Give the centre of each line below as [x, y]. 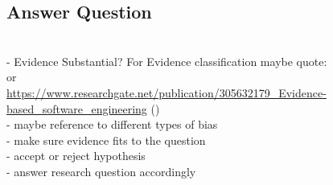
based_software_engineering [77, 108]
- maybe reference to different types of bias [112, 124]
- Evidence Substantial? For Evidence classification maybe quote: [167, 61]
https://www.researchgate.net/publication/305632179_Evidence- [166, 92]
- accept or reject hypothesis [76, 156]
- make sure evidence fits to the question [106, 140]
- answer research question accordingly [101, 171]
